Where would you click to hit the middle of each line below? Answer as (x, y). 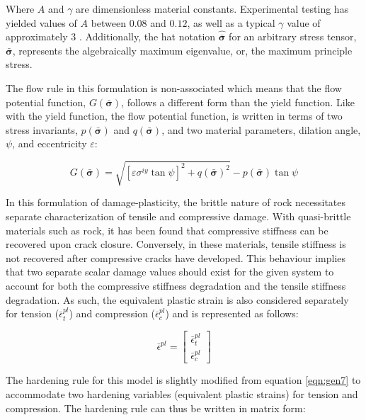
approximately (37, 36)
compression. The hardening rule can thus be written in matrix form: (156, 408)
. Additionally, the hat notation (147, 36)
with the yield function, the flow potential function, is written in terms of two (174, 116)
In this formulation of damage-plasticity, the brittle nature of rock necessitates (176, 202)
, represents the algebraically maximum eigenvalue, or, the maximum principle (182, 50)
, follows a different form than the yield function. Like (238, 102)
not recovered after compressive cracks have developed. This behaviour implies (176, 257)
